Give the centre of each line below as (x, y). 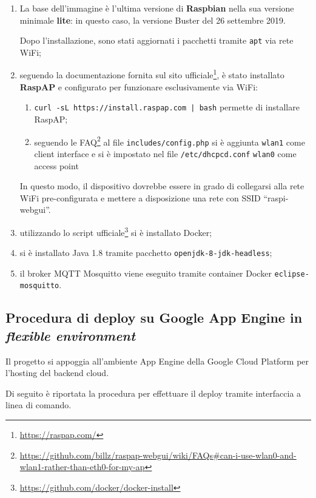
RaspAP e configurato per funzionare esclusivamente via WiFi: (139, 86)
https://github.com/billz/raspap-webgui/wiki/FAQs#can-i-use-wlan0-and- (158, 455)
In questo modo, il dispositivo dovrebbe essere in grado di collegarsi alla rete (162, 186)
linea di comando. (39, 405)
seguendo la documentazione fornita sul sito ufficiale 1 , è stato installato (152, 74)
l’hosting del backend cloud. (57, 373)
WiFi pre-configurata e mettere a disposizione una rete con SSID (140, 197)
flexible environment (71, 335)
